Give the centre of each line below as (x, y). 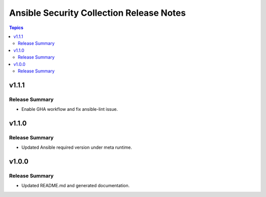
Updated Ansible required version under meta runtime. (77, 147)
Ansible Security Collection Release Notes (98, 13)
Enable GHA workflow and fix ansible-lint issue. (70, 109)
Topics (16, 28)
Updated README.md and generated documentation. (76, 186)
